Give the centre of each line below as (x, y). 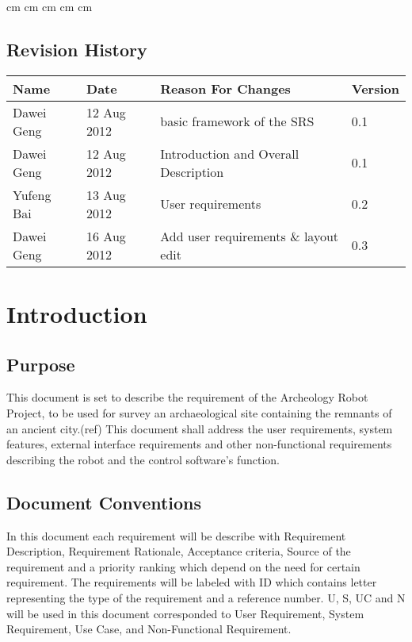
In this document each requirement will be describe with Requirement (176, 535)
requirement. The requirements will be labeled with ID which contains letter (192, 582)
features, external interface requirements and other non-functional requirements (199, 444)
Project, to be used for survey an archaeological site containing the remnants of (199, 412)
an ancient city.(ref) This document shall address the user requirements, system (200, 428)
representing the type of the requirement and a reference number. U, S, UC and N (206, 597)
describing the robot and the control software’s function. (143, 459)
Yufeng (32, 194)
